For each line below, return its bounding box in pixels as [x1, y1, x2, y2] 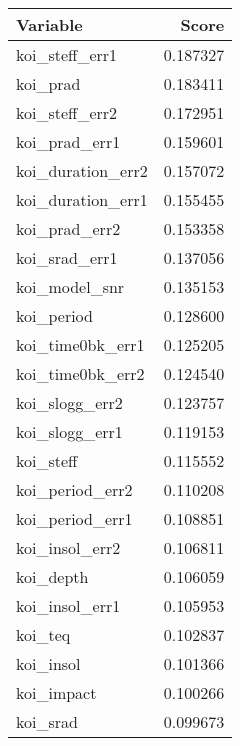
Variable [16, 13, 83, 36]
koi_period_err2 [16, 478, 133, 501]
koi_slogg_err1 [16, 420, 123, 443]
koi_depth [16, 565, 89, 588]
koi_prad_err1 [16, 130, 121, 153]
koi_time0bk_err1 [16, 333, 145, 356]
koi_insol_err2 [16, 536, 121, 559]
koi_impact [16, 681, 97, 704]
